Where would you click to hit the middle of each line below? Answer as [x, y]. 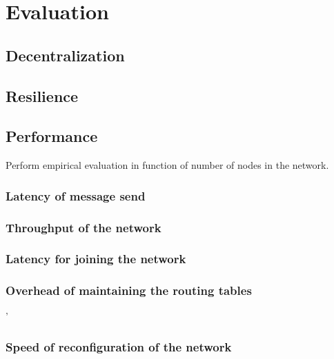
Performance [52, 136]
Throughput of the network [83, 227]
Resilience [42, 95]
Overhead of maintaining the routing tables [129, 290]
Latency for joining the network [96, 259]
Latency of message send [76, 195]
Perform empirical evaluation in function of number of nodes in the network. [167, 165]
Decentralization [65, 55]
